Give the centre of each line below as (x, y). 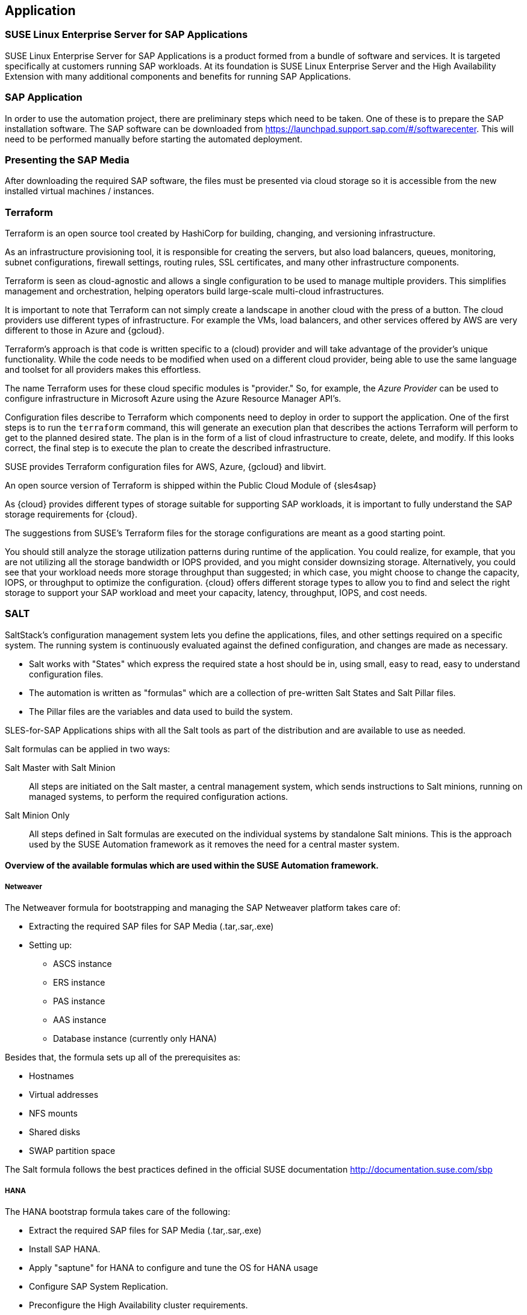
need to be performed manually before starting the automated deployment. (154, 139)
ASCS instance (83, 964)
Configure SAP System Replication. (99, 1286)
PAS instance (79, 1001)
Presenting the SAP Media (67, 160)
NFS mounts (53, 1114)
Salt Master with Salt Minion (60, 767)
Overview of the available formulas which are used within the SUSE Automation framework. (192, 866)
